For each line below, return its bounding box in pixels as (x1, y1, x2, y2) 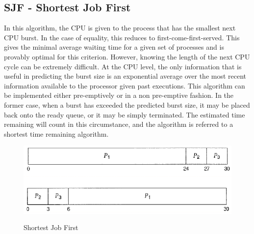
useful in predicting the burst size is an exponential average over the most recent (4, 71, 247, 81)
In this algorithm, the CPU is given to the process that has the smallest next (4, 23, 236, 33)
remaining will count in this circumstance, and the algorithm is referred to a (4, 119, 233, 129)
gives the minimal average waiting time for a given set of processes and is (4, 42, 224, 52)
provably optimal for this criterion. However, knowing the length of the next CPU (4, 51, 250, 61)
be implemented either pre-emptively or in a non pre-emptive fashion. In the (4, 90, 234, 100)
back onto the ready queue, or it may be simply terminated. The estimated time (4, 109, 245, 119)
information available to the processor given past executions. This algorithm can (4, 80, 245, 90)
